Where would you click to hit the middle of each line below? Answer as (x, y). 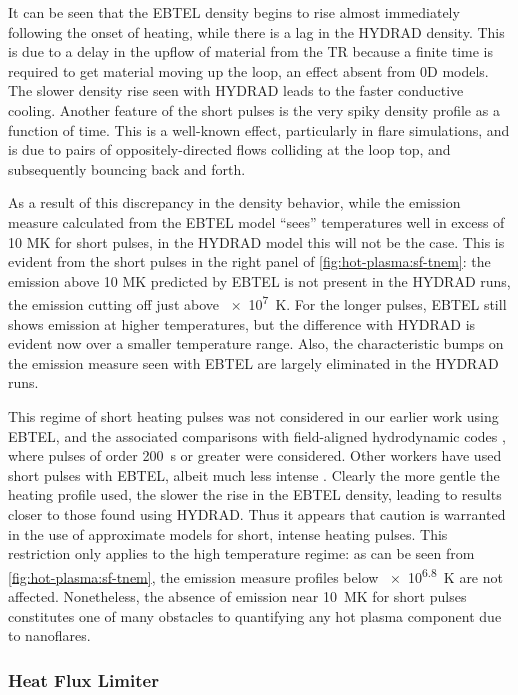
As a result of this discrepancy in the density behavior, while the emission (234, 202)
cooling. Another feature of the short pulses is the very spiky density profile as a (254, 109)
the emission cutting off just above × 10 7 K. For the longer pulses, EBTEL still (257, 302)
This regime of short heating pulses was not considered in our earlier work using (253, 415)
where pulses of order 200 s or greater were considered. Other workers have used (255, 455)
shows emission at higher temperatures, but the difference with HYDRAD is (242, 323)
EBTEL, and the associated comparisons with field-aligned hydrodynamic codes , (257, 435)
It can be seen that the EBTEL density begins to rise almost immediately (234, 12)
